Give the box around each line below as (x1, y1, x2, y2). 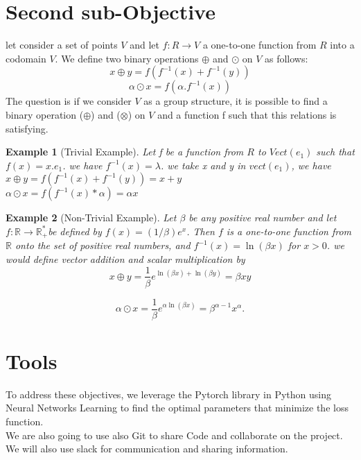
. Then (186, 223, 215, 238)
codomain (6, 51, 46, 65)
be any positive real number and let (188, 210, 337, 225)
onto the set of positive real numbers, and (15, 238, 191, 253)
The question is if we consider (6, 94, 132, 108)
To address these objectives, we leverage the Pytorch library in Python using (6, 386, 331, 401)
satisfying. (6, 121, 49, 135)
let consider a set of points (6, 37, 118, 52)
